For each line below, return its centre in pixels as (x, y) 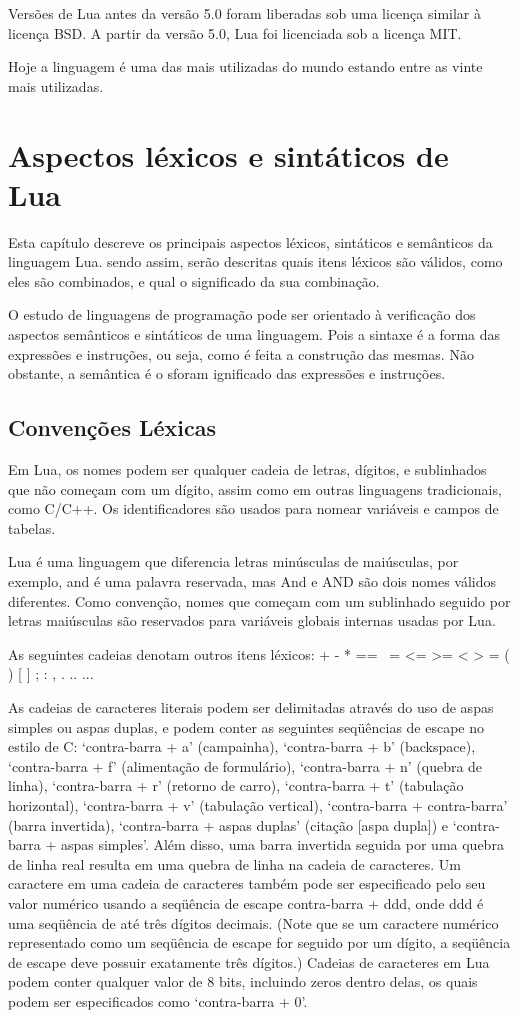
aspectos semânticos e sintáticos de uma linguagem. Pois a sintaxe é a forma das (254, 334)
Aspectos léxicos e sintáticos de (228, 154)
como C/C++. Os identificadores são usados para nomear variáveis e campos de (253, 508)
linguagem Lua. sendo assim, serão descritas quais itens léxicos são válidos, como (255, 261)
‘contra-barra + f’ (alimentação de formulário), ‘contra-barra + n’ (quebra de (245, 765)
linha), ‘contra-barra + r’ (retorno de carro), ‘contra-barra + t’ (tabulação (236, 785)
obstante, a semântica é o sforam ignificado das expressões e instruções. (227, 373)
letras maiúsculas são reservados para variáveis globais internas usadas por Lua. (252, 620)
